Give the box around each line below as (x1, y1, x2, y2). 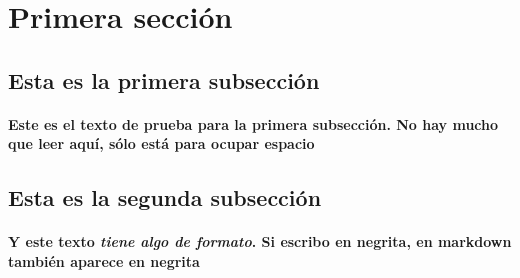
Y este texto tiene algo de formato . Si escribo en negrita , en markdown (8, 231, 512, 252)
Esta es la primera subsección (8, 64, 320, 95)
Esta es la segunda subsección (8, 182, 322, 213)
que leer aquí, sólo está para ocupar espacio (8, 133, 315, 154)
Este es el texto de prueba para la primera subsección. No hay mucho (8, 113, 499, 134)
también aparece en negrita (8, 250, 200, 271)
